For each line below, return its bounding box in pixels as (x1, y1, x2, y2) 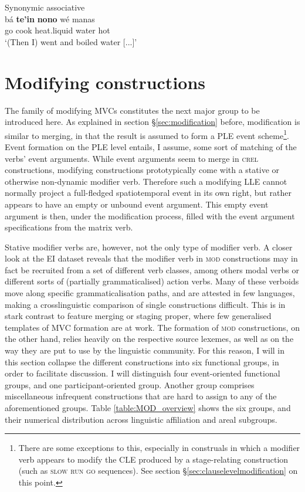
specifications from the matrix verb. (5, 221, 133, 233)
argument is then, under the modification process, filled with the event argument (5, 209, 295, 222)
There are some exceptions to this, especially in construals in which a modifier (18, 442, 300, 454)
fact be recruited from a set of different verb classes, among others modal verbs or (5, 263, 299, 276)
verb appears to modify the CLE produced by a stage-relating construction (18, 453, 289, 465)
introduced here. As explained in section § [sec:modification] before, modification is (5, 116, 300, 128)
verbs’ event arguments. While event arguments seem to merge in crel (5, 152, 259, 164)
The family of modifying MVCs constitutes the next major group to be (5, 104, 260, 116)
